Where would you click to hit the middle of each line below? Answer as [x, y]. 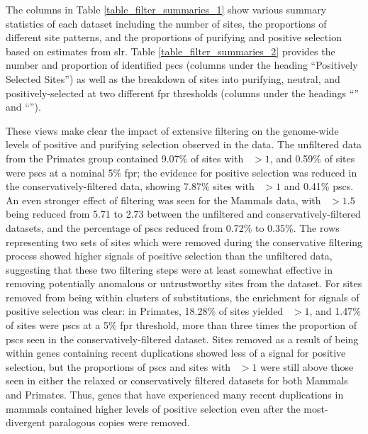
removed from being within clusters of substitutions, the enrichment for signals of [183, 297]
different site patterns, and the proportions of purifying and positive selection [174, 37]
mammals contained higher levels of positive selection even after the [153, 408]
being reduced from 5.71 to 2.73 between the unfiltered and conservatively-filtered [183, 214]
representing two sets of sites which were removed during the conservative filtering [184, 241]
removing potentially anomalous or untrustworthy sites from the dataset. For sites [184, 283]
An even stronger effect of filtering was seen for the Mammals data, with [163, 200]
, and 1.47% [335, 311]
